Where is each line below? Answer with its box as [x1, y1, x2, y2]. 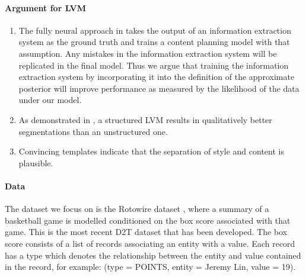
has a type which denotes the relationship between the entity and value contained [5, 249, 301, 261]
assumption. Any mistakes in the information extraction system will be [18, 47, 277, 59]
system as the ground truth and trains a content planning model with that [18, 36, 290, 48]
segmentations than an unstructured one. [18, 125, 168, 137]
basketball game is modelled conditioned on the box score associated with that [5, 214, 291, 226]
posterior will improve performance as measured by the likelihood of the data [18, 82, 299, 94]
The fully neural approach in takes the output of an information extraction [18, 24, 291, 36]
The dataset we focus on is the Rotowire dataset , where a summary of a [5, 202, 269, 215]
